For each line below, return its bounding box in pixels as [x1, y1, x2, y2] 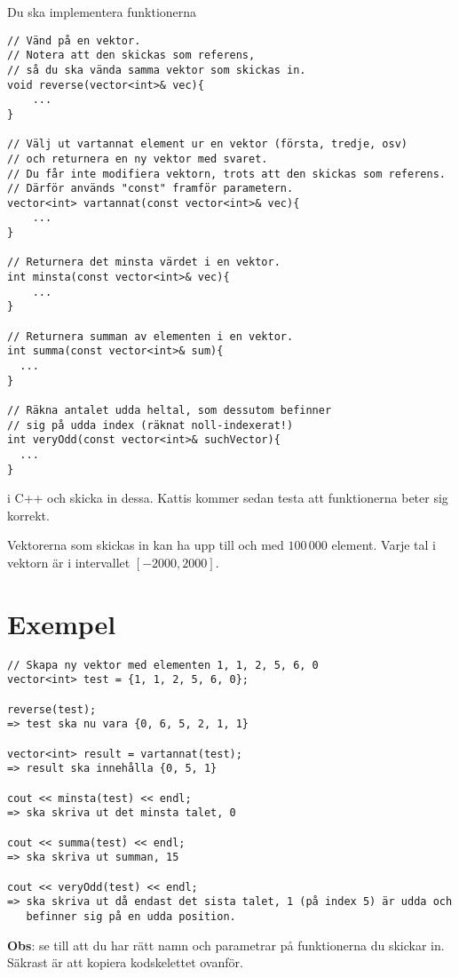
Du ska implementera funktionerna [7, 3, 197, 20]
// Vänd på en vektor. [7, 34, 141, 47]
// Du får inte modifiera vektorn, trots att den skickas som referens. [7, 167, 446, 180]
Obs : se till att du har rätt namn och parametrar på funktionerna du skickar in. [7, 935, 445, 954]
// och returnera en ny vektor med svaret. [7, 152, 268, 165]
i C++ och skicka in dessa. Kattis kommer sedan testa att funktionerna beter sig [7, 488, 448, 507]
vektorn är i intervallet [7, 553, 131, 572]
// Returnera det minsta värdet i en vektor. [7, 256, 281, 269]
